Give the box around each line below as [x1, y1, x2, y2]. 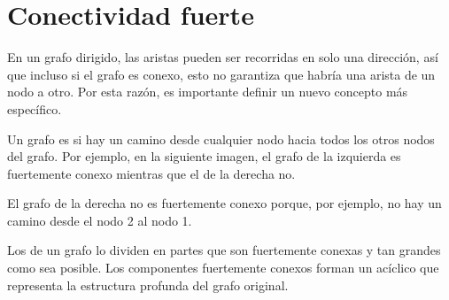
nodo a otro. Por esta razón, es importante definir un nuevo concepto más [7, 82, 408, 101]
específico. [7, 99, 62, 118]
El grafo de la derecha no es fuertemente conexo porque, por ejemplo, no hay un [7, 194, 442, 212]
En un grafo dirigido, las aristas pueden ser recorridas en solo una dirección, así [7, 48, 438, 66]
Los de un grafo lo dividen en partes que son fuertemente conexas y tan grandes [7, 241, 441, 259]
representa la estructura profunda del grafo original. [7, 275, 289, 294]
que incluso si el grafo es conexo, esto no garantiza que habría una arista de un [7, 65, 436, 83]
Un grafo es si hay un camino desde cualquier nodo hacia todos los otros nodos [7, 129, 435, 148]
